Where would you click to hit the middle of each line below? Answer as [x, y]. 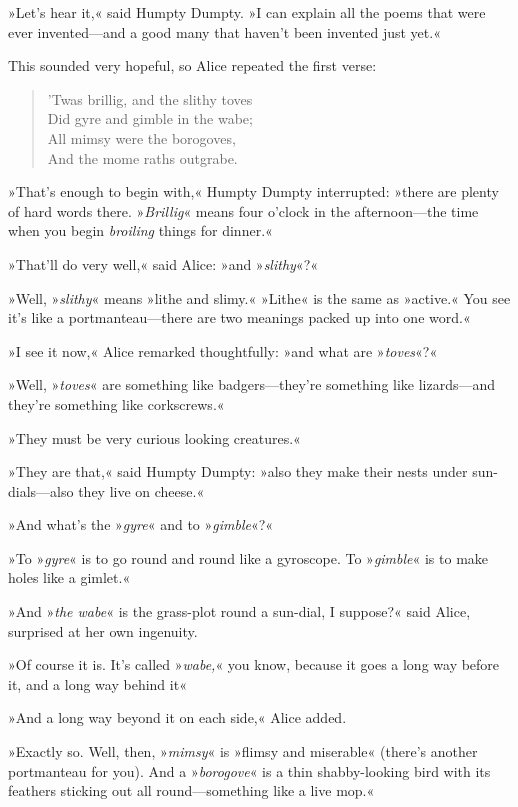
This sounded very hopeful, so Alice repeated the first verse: [192, 65]
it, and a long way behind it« [97, 683]
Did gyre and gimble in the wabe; [150, 118]
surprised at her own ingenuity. [103, 630]
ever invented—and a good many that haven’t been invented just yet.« [224, 31]
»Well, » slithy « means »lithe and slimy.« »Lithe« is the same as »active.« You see [259, 297]
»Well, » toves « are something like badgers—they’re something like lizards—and [252, 384]
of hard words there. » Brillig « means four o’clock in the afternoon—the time [243, 210]
